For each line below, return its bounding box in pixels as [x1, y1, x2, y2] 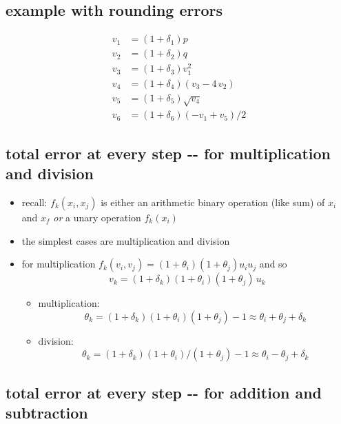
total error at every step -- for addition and [6, 381, 322, 403]
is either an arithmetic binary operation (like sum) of [101, 194, 325, 209]
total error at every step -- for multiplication [6, 142, 331, 163]
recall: [21, 194, 48, 209]
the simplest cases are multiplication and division [21, 233, 230, 248]
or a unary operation [53, 210, 141, 224]
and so [259, 256, 287, 271]
